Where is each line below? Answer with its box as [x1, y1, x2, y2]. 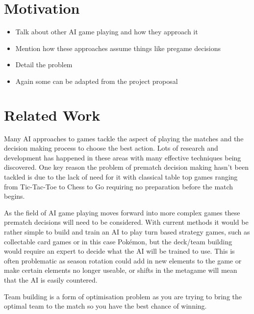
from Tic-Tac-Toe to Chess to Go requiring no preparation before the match [4, 181, 233, 191]
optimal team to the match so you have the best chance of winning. [4, 301, 207, 311]
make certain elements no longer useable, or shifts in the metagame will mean [4, 265, 237, 275]
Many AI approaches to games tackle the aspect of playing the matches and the [4, 133, 244, 143]
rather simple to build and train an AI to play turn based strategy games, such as [4, 226, 250, 236]
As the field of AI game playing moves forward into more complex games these [4, 207, 240, 217]
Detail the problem [15, 59, 73, 70]
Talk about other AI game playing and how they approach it [15, 26, 198, 37]
